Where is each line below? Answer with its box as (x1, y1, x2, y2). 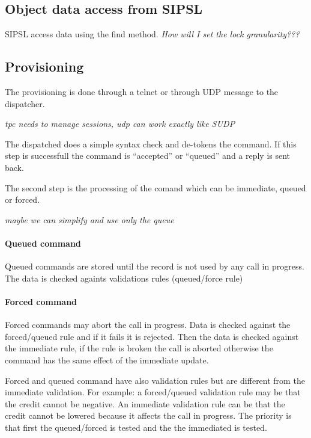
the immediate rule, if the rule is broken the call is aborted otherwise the (5, 342, 273, 354)
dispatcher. (5, 97, 45, 109)
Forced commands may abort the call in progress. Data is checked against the (5, 318, 291, 331)
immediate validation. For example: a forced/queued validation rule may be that (5, 386, 301, 398)
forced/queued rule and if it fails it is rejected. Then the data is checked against (5, 330, 299, 342)
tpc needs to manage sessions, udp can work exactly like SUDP (5, 117, 235, 130)
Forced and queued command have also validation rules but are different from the (5, 374, 305, 386)
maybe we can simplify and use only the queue (5, 213, 174, 226)
